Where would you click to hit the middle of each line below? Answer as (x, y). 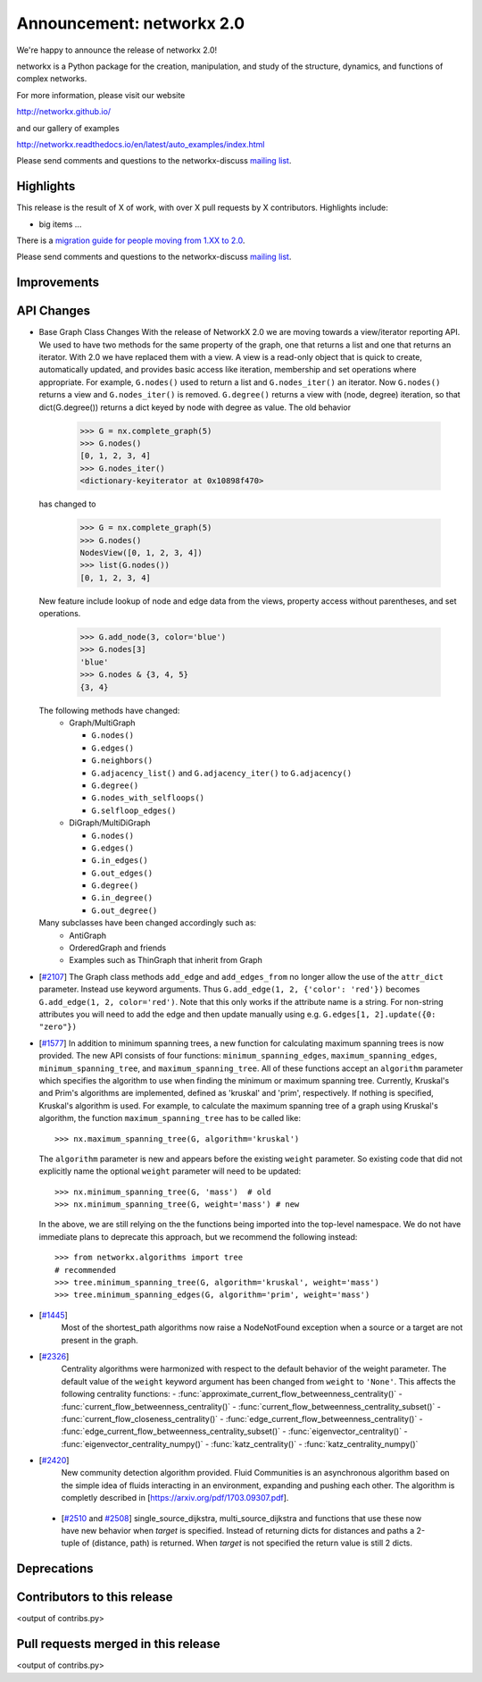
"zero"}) (58, 1027)
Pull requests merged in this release (118, 1644)
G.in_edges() (120, 861)
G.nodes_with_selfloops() (148, 798)
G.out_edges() (122, 873)
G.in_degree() (122, 898)
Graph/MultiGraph (102, 723)
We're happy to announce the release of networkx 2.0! (117, 50)
